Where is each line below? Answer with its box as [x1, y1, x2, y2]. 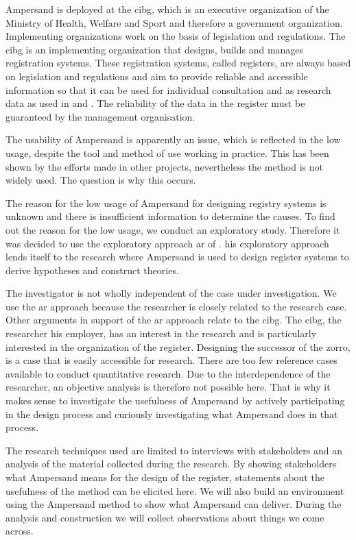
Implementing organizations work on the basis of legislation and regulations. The [5, 29, 346, 43]
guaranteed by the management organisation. [5, 109, 195, 123]
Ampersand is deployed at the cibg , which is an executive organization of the [5, 2, 329, 16]
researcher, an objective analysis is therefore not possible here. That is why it [5, 380, 331, 394]
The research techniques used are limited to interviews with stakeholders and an [5, 443, 343, 457]
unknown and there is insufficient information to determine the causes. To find [5, 209, 335, 223]
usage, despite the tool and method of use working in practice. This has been [5, 145, 329, 160]
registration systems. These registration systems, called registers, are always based [5, 56, 351, 70]
